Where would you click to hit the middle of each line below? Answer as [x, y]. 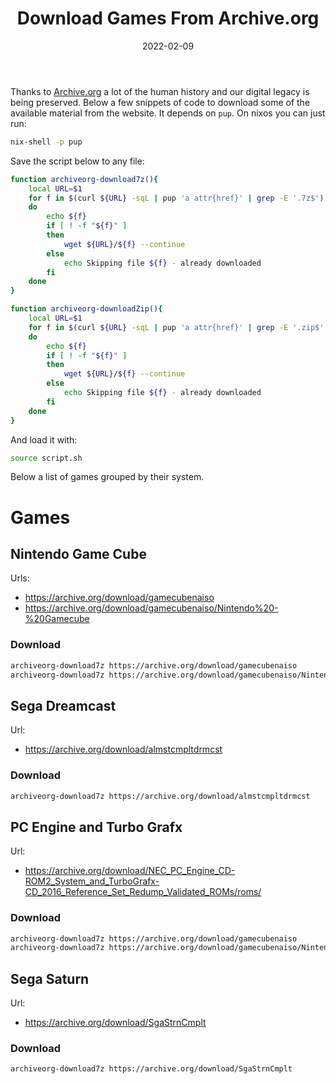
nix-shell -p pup [46, 142]
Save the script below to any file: [77, 161]
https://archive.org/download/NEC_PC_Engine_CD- [130, 871]
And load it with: [44, 439]
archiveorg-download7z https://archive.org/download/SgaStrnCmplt [151, 1069]
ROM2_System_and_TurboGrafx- [92, 881]
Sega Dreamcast [63, 705]
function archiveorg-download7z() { [84, 179]
